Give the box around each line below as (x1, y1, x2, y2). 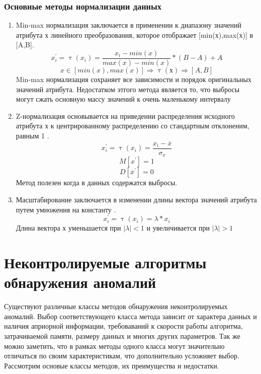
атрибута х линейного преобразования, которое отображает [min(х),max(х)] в (16, 29, 253, 40)
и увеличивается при (146, 222, 210, 233)
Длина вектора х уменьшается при (16, 222, 121, 233)
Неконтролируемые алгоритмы (4, 252, 207, 272)
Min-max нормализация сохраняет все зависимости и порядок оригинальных (16, 74, 251, 85)
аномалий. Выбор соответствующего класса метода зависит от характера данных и (4, 311, 257, 321)
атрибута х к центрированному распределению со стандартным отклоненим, (16, 120, 249, 131)
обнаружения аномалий (4, 272, 156, 292)
